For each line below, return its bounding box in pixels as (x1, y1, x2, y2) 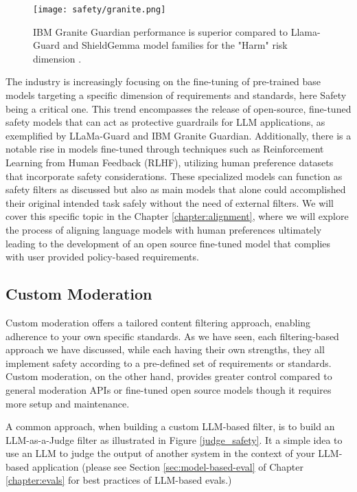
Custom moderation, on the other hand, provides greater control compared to (5, 369, 332, 383)
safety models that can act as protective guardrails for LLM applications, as (5, 115, 325, 129)
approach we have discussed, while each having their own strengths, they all (5, 342, 325, 357)
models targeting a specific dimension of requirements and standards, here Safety (5, 88, 347, 102)
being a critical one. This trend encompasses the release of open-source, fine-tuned (5, 101, 352, 115)
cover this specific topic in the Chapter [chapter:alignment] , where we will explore (5, 209, 349, 223)
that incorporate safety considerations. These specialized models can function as (5, 168, 343, 183)
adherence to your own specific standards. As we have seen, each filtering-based (5, 328, 339, 343)
